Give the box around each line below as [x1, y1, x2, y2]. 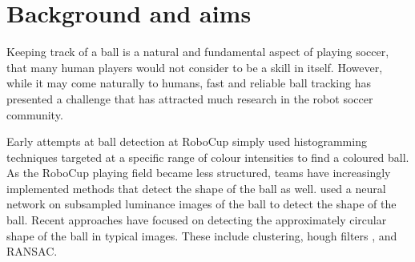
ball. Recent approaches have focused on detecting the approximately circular [6, 212, 387, 228]
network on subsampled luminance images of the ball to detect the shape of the [6, 195, 397, 212]
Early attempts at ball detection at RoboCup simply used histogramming [6, 133, 367, 150]
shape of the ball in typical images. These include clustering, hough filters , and [6, 227, 397, 244]
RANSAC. [6, 243, 58, 260]
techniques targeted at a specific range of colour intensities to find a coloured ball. [6, 148, 409, 165]
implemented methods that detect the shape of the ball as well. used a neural [6, 179, 386, 196]
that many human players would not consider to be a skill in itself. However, [6, 58, 383, 75]
